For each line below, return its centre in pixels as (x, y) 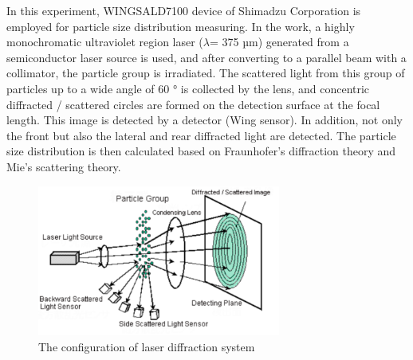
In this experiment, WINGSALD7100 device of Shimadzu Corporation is (184, 10)
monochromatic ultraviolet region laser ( (105, 42)
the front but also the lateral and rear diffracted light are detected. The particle (201, 135)
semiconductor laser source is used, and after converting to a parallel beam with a (206, 57)
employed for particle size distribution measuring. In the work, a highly (181, 26)
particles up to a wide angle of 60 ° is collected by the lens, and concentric (188, 88)
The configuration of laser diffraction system (147, 346)
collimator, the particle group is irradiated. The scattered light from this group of (206, 73)
